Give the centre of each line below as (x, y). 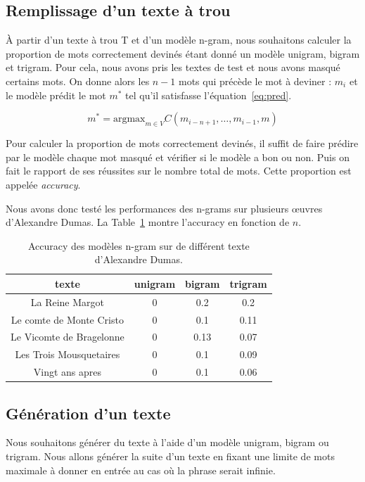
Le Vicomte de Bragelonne (68, 337)
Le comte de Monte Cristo (67, 319)
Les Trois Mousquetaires (68, 354)
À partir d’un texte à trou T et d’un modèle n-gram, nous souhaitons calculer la (179, 40)
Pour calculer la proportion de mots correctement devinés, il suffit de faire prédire (182, 143)
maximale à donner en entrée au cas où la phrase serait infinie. (141, 470)
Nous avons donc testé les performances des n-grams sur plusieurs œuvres (164, 208)
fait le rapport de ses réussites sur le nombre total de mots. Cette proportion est (179, 171)
